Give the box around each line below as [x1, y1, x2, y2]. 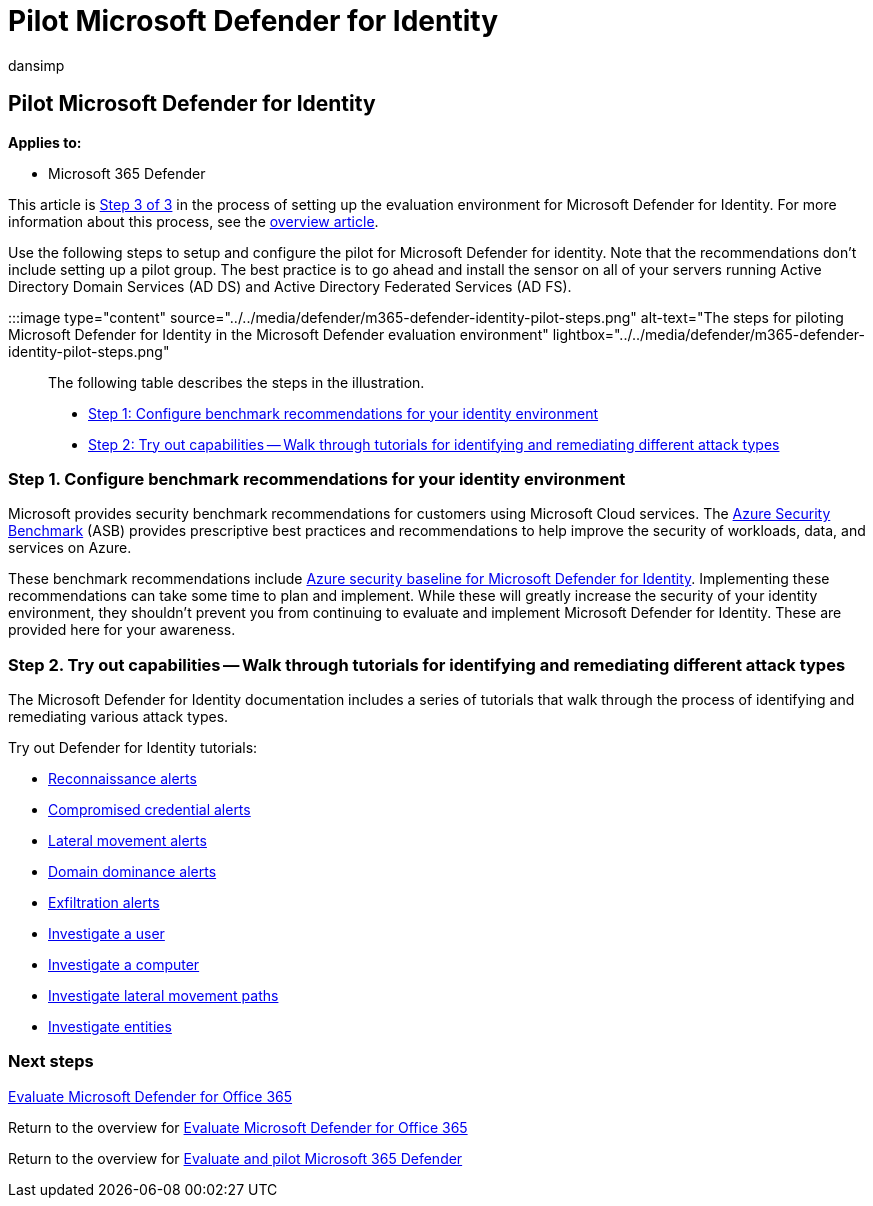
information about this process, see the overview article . [8, 212, 379, 230]
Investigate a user [48, 925, 165, 943]
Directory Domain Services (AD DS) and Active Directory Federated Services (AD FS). [8, 277, 572, 295]
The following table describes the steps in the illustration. [48, 373, 425, 391]
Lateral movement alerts [48, 832, 207, 850]
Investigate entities [48, 1018, 172, 1036]
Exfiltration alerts [48, 894, 160, 912]
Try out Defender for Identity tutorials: [8, 739, 258, 757]
